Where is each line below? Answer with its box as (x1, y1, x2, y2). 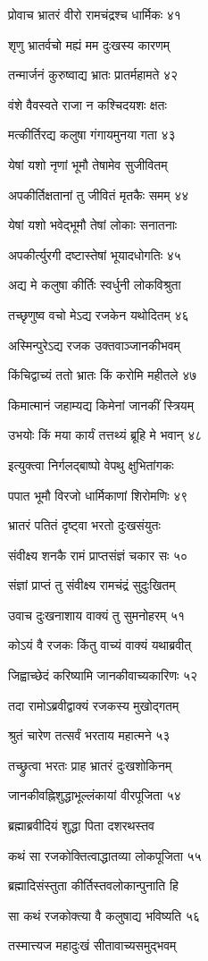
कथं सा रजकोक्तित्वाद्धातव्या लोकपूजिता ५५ (8, 846, 202, 864)
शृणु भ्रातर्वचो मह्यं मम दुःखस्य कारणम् (8, 35, 170, 54)
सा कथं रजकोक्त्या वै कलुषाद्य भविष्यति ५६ (8, 906, 201, 924)
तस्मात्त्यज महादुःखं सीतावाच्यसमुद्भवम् (8, 936, 177, 955)
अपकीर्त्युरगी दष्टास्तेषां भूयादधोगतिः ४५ (8, 245, 181, 264)
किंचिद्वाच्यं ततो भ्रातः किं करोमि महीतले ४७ (8, 366, 197, 384)
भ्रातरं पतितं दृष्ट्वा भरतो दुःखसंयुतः (8, 516, 161, 535)
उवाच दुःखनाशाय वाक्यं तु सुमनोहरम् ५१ (8, 605, 186, 624)
